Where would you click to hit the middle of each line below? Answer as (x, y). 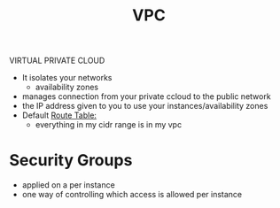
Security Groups (71, 161)
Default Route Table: (59, 115)
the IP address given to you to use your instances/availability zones (145, 106)
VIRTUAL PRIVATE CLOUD (57, 61)
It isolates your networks (67, 78)
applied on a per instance (68, 185)
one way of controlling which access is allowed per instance (132, 195)
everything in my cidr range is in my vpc (109, 125)
